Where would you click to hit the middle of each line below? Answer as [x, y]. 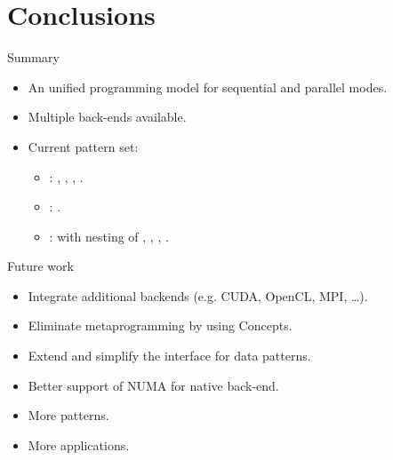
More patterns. [68, 415]
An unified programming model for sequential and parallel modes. [208, 87]
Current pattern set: [83, 146]
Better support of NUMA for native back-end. [153, 385]
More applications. [79, 444]
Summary [33, 57]
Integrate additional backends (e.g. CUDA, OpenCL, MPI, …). [198, 295]
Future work [40, 266]
